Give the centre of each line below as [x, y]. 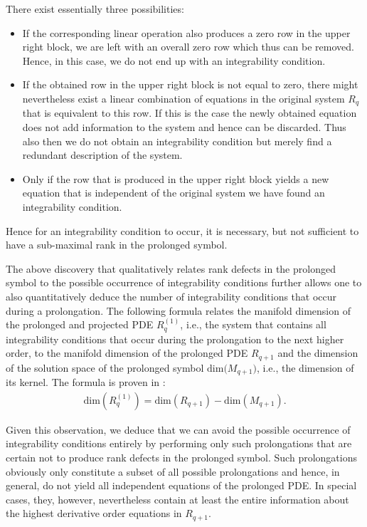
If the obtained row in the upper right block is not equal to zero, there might [190, 84]
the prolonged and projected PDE [80, 324]
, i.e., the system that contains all [253, 324]
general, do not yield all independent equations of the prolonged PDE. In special [181, 485]
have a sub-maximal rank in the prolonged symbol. [117, 245]
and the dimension [318, 353]
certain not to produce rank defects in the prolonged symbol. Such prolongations [181, 457]
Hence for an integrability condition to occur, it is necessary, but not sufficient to [182, 230]
